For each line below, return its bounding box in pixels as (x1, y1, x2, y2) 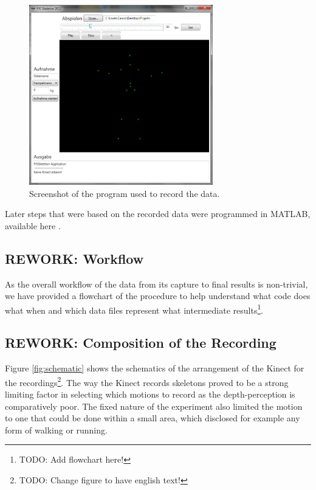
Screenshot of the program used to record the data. (29, 187, 220, 199)
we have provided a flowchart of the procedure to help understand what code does (5, 289, 311, 302)
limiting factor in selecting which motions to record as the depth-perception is (5, 388, 295, 401)
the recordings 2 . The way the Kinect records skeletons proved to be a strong (5, 374, 289, 388)
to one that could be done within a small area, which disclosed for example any (5, 412, 300, 424)
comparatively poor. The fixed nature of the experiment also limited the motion (5, 399, 303, 412)
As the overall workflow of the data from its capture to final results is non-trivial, (5, 277, 308, 290)
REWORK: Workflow (5, 249, 144, 267)
